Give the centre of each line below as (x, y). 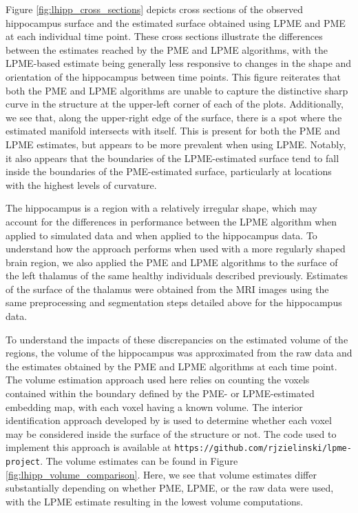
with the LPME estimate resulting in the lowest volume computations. (155, 501)
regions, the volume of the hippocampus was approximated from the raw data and (179, 353)
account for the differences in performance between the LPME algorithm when (171, 221)
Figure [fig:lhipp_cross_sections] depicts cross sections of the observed (154, 9)
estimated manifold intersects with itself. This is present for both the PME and (173, 131)
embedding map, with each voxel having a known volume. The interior (154, 406)
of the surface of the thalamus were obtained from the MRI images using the (167, 289)
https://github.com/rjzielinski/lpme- (263, 449)
